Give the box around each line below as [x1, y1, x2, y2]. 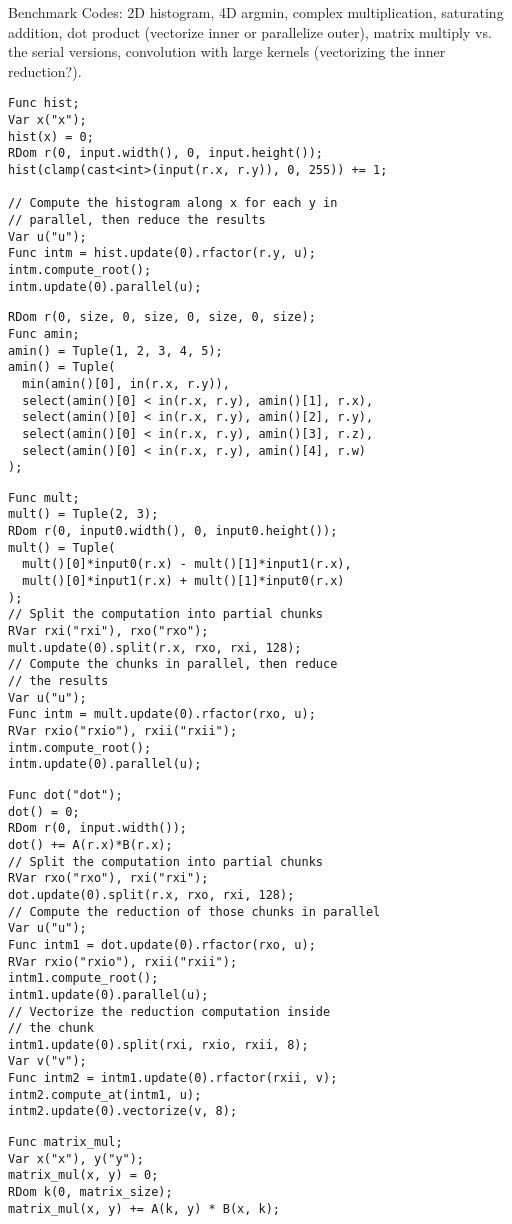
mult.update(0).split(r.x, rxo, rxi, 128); [8, 640, 302, 655]
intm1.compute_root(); [8, 971, 159, 986]
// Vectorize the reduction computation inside [8, 1004, 331, 1019]
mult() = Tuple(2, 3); [8, 507, 159, 522]
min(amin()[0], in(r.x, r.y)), [22, 376, 230, 391]
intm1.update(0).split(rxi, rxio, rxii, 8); [8, 1037, 309, 1052]
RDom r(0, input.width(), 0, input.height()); [8, 146, 323, 161]
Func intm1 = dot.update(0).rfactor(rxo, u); [8, 937, 316, 952]
